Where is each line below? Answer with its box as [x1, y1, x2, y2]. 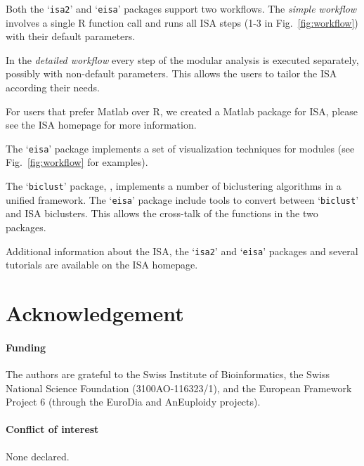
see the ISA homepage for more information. [6, 117, 197, 132]
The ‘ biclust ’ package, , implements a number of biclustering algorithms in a [6, 179, 342, 193]
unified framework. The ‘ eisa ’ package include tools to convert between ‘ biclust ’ [6, 192, 359, 207]
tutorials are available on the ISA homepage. [6, 257, 198, 272]
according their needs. [6, 80, 100, 95]
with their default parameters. [6, 29, 136, 44]
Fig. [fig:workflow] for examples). [6, 155, 148, 169]
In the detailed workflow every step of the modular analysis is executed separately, [6, 52, 359, 67]
